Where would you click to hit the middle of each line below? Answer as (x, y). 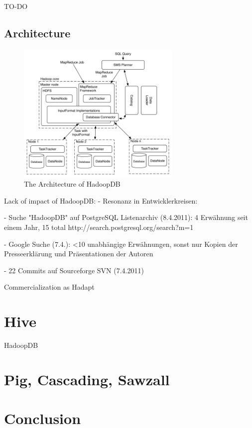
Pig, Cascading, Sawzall (87, 379)
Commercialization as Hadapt (49, 287)
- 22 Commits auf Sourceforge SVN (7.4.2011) (74, 270)
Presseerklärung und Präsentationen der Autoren (79, 254)
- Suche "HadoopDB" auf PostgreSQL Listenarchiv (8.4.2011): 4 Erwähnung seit (126, 217)
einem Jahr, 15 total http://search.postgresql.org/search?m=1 (99, 227)
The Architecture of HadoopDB (72, 184)
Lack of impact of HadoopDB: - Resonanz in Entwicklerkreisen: (101, 200)
